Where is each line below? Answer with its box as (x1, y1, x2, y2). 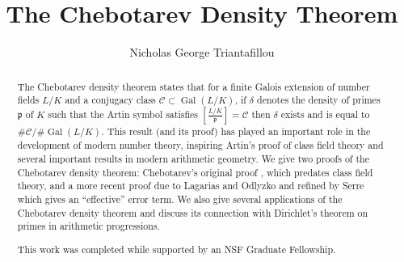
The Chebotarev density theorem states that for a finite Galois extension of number (17, 79, 370, 93)
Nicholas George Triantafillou (129, 44, 275, 61)
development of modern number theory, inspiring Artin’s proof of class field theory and (17, 138, 384, 152)
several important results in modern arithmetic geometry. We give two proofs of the (17, 151, 369, 165)
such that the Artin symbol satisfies (48, 108, 198, 121)
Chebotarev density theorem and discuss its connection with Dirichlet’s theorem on (17, 205, 368, 219)
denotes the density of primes (257, 93, 381, 107)
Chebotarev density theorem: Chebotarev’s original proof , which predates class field (17, 165, 373, 179)
